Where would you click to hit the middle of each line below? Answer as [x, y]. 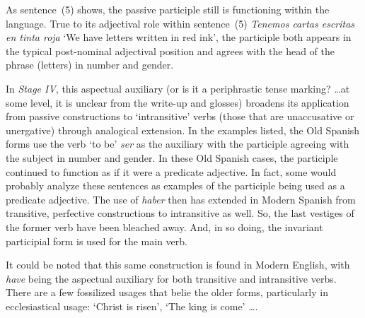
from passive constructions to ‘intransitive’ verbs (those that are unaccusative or [180, 116]
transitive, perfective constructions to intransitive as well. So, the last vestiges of [180, 213]
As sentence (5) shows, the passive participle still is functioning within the [168, 9]
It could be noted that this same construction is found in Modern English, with [178, 265]
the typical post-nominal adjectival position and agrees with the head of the [170, 51]
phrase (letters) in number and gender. [90, 65]
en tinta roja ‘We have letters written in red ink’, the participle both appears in [179, 37]
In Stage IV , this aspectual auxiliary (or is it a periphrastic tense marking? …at [178, 88]
